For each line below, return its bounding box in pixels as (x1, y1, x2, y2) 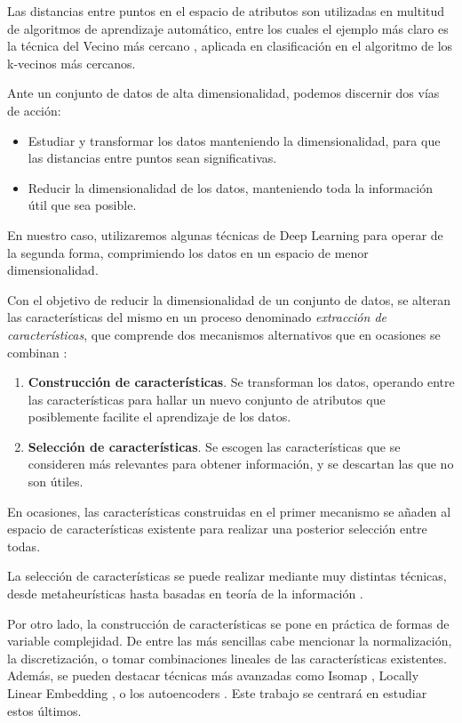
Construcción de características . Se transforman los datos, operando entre (28, 373, 455, 391)
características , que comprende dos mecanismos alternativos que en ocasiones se (7, 325, 441, 343)
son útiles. (28, 472, 84, 491)
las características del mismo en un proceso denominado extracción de (7, 308, 386, 326)
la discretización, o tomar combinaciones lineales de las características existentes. (7, 648, 447, 667)
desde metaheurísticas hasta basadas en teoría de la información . (7, 584, 363, 603)
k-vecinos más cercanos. (7, 53, 136, 72)
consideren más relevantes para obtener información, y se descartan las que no (28, 454, 454, 473)
